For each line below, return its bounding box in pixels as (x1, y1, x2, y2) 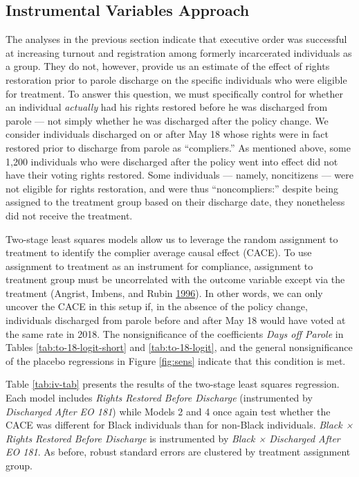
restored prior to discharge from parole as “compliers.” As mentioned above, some (6, 140, 351, 154)
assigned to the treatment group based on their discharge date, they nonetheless (6, 195, 345, 209)
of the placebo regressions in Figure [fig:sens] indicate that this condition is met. (6, 353, 346, 368)
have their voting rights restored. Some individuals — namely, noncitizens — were (6, 168, 353, 182)
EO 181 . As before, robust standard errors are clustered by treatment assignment (6, 444, 351, 459)
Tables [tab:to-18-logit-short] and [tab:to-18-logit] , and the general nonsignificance (6, 340, 353, 354)
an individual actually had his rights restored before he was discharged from (6, 100, 328, 114)
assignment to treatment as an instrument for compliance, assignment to (6, 258, 313, 273)
